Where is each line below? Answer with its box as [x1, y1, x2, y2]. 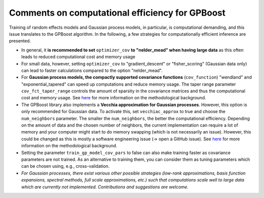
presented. [9, 38, 31, 44]
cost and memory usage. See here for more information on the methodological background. [21, 95, 206, 101]
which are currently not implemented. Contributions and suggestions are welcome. [21, 184, 189, 190]
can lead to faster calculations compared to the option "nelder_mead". [21, 67, 163, 73]
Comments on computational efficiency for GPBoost [9, 7, 226, 18]
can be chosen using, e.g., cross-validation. [21, 163, 110, 169]
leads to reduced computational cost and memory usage [21, 54, 135, 60]
